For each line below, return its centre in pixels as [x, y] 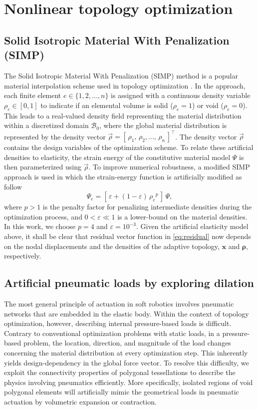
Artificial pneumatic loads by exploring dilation [129, 283]
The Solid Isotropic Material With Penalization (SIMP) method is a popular [121, 75]
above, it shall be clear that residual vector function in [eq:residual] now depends [128, 236]
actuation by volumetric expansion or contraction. [80, 401]
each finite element [33, 95]
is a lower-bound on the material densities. [182, 216]
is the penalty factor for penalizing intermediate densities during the [147, 207]
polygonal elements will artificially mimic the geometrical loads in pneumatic [122, 392]
